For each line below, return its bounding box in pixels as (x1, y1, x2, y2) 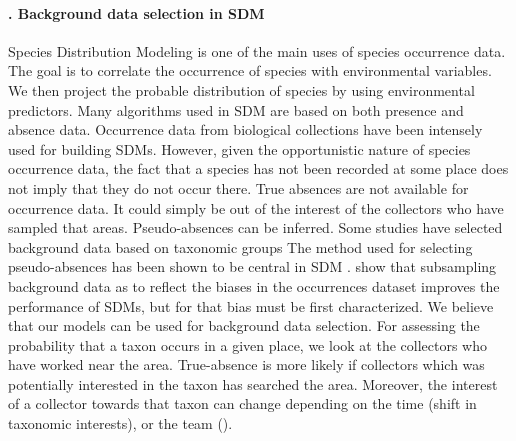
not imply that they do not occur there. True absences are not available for (8, 177, 469, 198)
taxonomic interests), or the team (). (8, 413, 233, 434)
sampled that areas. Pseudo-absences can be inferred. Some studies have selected (8, 217, 503, 238)
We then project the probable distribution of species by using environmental (8, 79, 475, 100)
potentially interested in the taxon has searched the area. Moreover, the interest (8, 373, 498, 394)
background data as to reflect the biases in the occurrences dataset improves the (8, 275, 500, 296)
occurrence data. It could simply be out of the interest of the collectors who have (8, 197, 504, 218)
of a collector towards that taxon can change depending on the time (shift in (8, 393, 477, 414)
